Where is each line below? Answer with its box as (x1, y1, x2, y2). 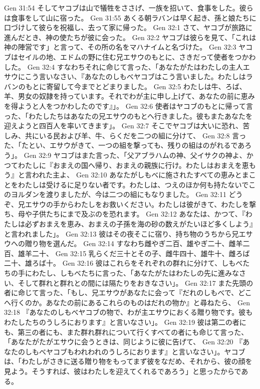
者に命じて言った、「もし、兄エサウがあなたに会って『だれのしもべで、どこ (4, 287, 252, 298)
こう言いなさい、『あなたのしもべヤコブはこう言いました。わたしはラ (25, 71, 253, 82)
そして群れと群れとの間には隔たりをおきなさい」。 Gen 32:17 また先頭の (18, 277, 253, 288)
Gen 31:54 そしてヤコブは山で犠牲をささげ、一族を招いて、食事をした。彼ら (4, 3, 253, 13)
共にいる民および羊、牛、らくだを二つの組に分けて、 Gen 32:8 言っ (25, 130, 246, 140)
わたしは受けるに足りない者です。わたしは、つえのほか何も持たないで (18, 179, 249, 189)
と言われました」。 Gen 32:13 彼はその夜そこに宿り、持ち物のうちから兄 (4, 228, 239, 239)
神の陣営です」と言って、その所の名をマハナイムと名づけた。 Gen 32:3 (4, 42, 236, 52)
